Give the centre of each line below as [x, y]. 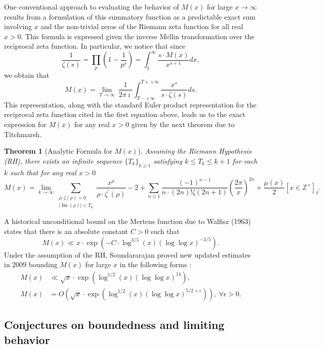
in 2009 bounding [31, 264]
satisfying [168, 160]
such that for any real [43, 172]
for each [245, 160]
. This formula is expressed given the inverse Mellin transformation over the [138, 36]
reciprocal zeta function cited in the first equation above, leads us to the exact [125, 114]
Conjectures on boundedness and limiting [114, 325]
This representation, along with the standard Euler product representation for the [130, 104]
